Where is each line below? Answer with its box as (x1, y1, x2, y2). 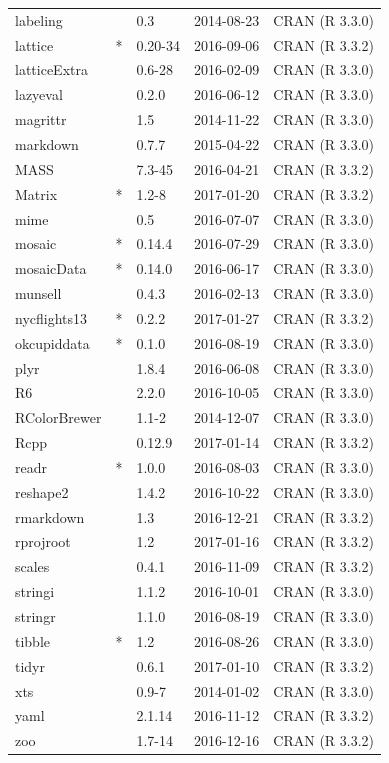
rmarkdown (15, 506, 85, 527)
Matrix (15, 183, 58, 204)
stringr (15, 606, 56, 626)
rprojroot (15, 531, 71, 552)
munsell (15, 283, 62, 304)
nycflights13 (15, 307, 88, 328)
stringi (15, 581, 55, 602)
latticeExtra (15, 59, 88, 80)
